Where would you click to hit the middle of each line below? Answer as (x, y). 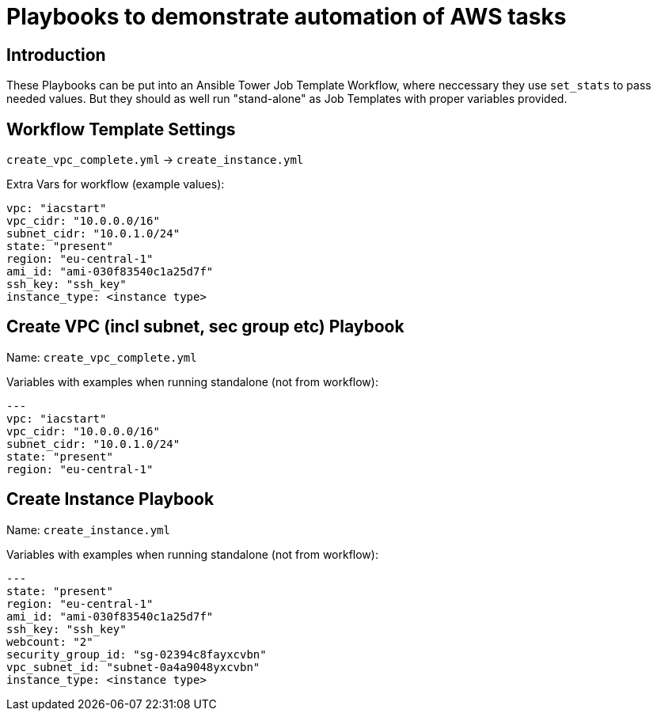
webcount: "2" (50, 641)
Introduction (56, 55)
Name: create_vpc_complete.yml (102, 357)
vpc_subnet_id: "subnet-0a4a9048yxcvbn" (133, 667)
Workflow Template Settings (121, 129)
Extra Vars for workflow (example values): (116, 184)
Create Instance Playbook (110, 499)
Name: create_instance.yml (88, 529)
